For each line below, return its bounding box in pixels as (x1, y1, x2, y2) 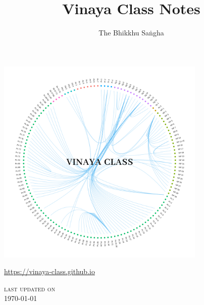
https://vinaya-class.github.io (4, 266, 95, 277)
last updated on (4, 283, 56, 293)
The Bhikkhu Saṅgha (98, 27, 164, 38)
